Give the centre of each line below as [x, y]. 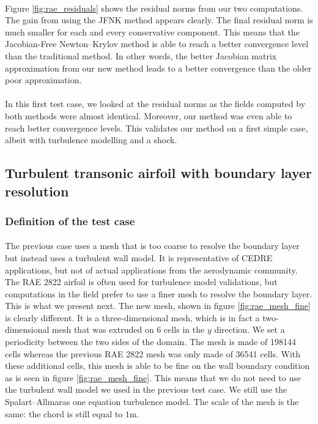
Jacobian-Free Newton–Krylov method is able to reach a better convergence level [157, 44]
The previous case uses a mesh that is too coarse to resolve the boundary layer [152, 246]
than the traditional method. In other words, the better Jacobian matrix [141, 55]
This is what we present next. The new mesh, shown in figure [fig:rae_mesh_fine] [158, 306]
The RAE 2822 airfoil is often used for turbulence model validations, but [141, 282]
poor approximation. [43, 80]
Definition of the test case [70, 221]
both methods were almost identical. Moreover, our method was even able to [149, 115]
